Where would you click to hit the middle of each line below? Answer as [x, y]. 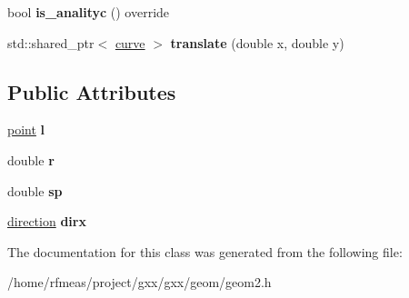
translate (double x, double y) [257, 42]
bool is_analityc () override [89, 12]
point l [26, 129]
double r [31, 159]
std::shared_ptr [51, 42]
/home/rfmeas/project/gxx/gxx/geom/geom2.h [140, 282]
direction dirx [47, 221]
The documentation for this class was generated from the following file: [205, 251]
